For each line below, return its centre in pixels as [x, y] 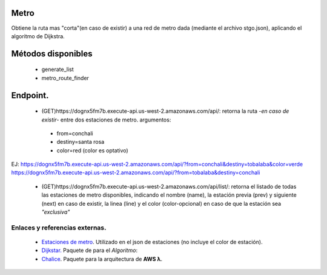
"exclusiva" [56, 212]
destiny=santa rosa [81, 142]
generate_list [58, 69]
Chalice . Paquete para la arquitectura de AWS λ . [102, 259]
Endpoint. [30, 95]
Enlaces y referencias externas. [59, 228]
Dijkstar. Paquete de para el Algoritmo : [90, 250]
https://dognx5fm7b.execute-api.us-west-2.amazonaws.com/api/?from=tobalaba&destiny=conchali [136, 172]
